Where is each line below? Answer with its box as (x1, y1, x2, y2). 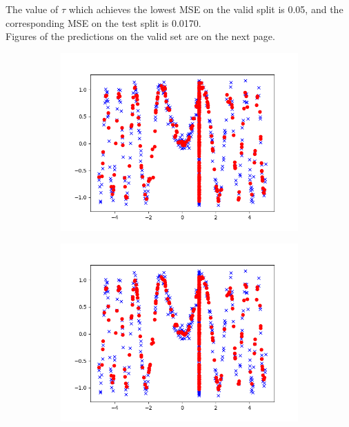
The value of (6, 2, 59, 16)
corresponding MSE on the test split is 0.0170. (6, 15, 201, 30)
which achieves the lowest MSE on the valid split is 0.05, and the (68, 2, 343, 16)
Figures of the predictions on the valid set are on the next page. (6, 29, 275, 43)
